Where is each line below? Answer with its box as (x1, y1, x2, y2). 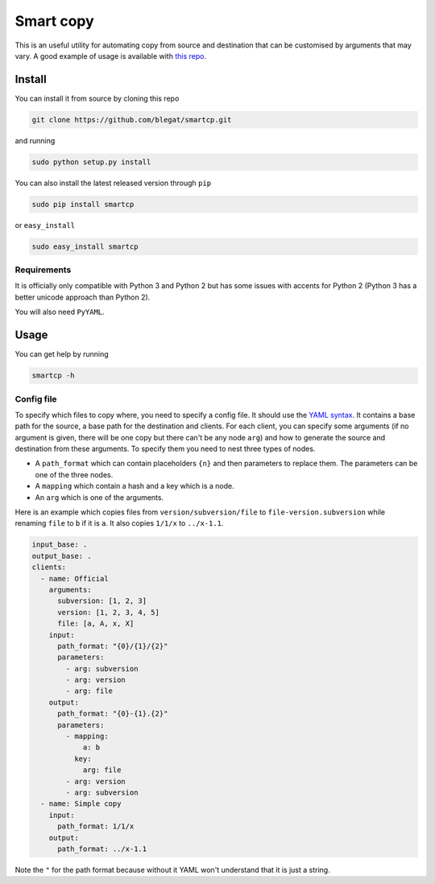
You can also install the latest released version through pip (14, 178, 212, 188)
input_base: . (31, 540, 88, 549)
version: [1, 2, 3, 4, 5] (57, 608, 160, 617)
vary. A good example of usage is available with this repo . (14, 51, 207, 60)
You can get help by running (14, 349, 109, 359)
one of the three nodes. (35, 469, 114, 479)
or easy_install (14, 220, 76, 229)
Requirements (14, 264, 72, 275)
